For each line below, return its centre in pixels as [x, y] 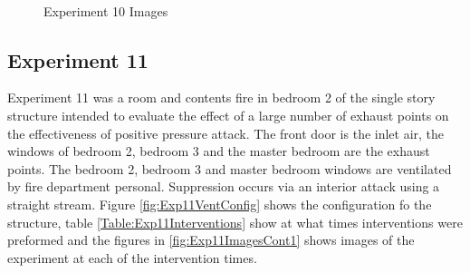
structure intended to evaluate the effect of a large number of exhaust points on [228, 115]
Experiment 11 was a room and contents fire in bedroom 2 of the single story [221, 97]
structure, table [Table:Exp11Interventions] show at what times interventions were [235, 222]
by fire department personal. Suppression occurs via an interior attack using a [224, 186]
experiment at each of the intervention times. [132, 257]
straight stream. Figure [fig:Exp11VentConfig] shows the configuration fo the [220, 204]
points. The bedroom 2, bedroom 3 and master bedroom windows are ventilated [230, 168]
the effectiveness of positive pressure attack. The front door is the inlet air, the [226, 133]
